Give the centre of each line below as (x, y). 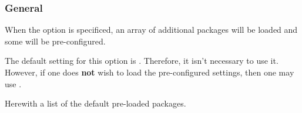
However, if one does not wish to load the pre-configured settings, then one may (150, 72)
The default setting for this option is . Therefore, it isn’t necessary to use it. (142, 61)
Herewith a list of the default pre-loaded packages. (95, 103)
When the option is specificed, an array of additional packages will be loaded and (151, 30)
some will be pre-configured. (55, 41)
